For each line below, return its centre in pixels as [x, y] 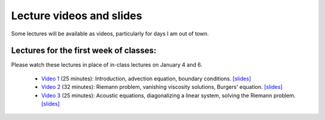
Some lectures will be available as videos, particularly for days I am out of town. [110, 34]
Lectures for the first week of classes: [84, 51]
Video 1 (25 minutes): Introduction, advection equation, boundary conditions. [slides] [146, 79]
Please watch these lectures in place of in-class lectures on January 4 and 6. [107, 65]
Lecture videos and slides [77, 16]
